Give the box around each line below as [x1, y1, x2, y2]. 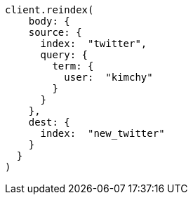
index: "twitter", [40, 38, 147, 49]
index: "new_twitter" [40, 128, 165, 139]
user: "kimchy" [64, 72, 153, 83]
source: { [28, 27, 82, 38]
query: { [40, 49, 88, 60]
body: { [28, 15, 70, 27]
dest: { [28, 116, 70, 128]
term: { [52, 60, 94, 72]
